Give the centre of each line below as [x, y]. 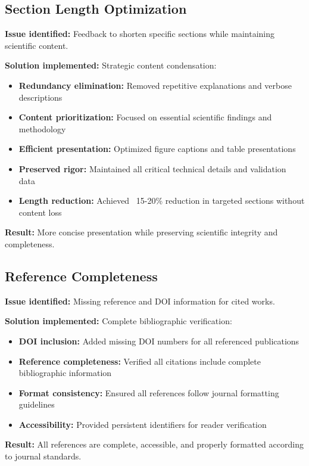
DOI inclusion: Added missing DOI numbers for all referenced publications [159, 341]
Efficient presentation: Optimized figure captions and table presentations [157, 149]
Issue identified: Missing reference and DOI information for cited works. [140, 301]
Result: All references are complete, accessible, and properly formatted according [154, 444]
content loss [40, 212]
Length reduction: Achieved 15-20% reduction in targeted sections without [162, 201]
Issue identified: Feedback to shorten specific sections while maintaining [140, 34]
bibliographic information [65, 373]
